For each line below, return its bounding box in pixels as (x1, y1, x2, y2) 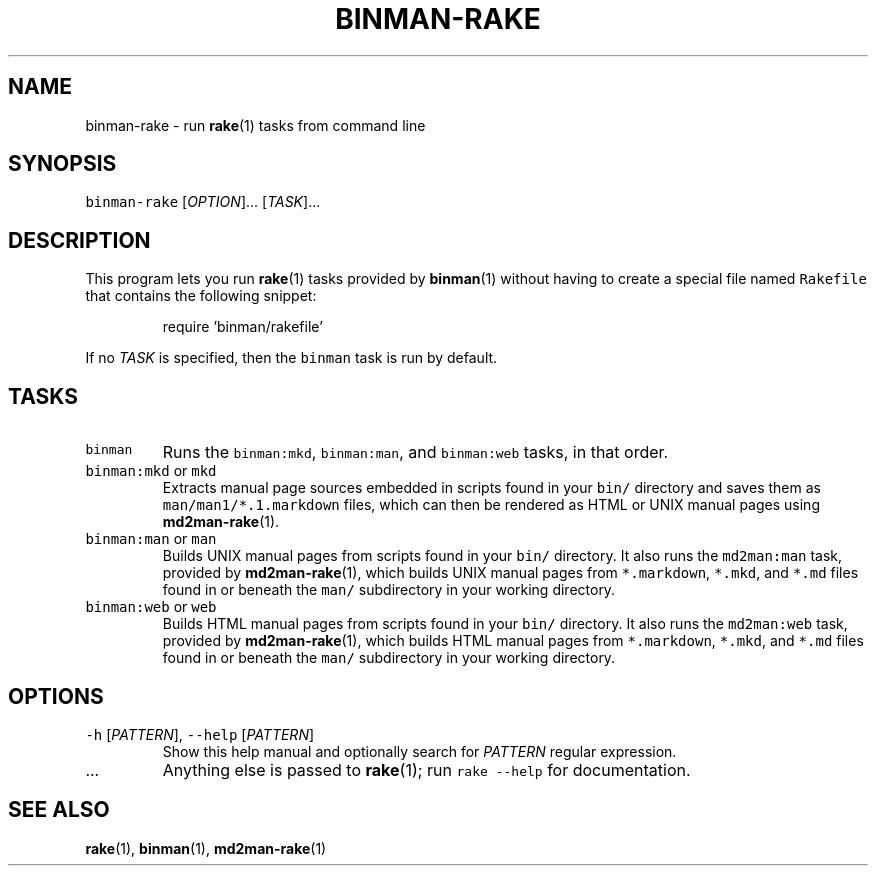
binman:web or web (85, 598, 217, 616)
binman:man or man (85, 530, 217, 548)
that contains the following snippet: (85, 287, 317, 305)
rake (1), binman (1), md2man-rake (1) (85, 839, 327, 857)
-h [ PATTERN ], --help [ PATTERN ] (85, 725, 315, 743)
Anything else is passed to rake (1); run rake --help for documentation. (162, 759, 691, 780)
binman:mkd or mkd (85, 462, 217, 480)
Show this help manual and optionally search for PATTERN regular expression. (162, 742, 677, 760)
